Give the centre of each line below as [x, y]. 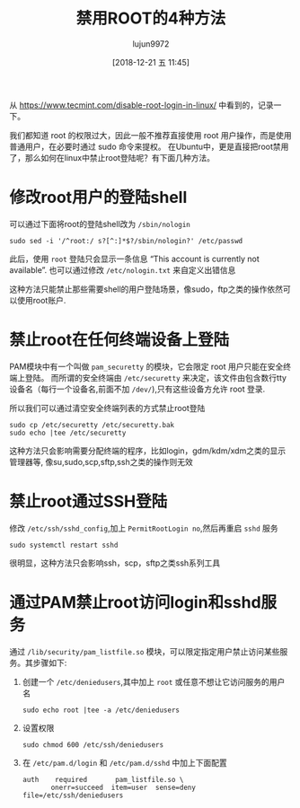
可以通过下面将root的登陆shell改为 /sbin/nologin [100, 224]
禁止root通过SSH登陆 [88, 501]
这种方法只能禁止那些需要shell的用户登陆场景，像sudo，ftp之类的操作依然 [146, 289]
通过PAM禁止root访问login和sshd [136, 602]
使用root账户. [41, 300]
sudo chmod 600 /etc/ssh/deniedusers [93, 745]
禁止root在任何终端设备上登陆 [119, 340]
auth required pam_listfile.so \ [103, 779]
